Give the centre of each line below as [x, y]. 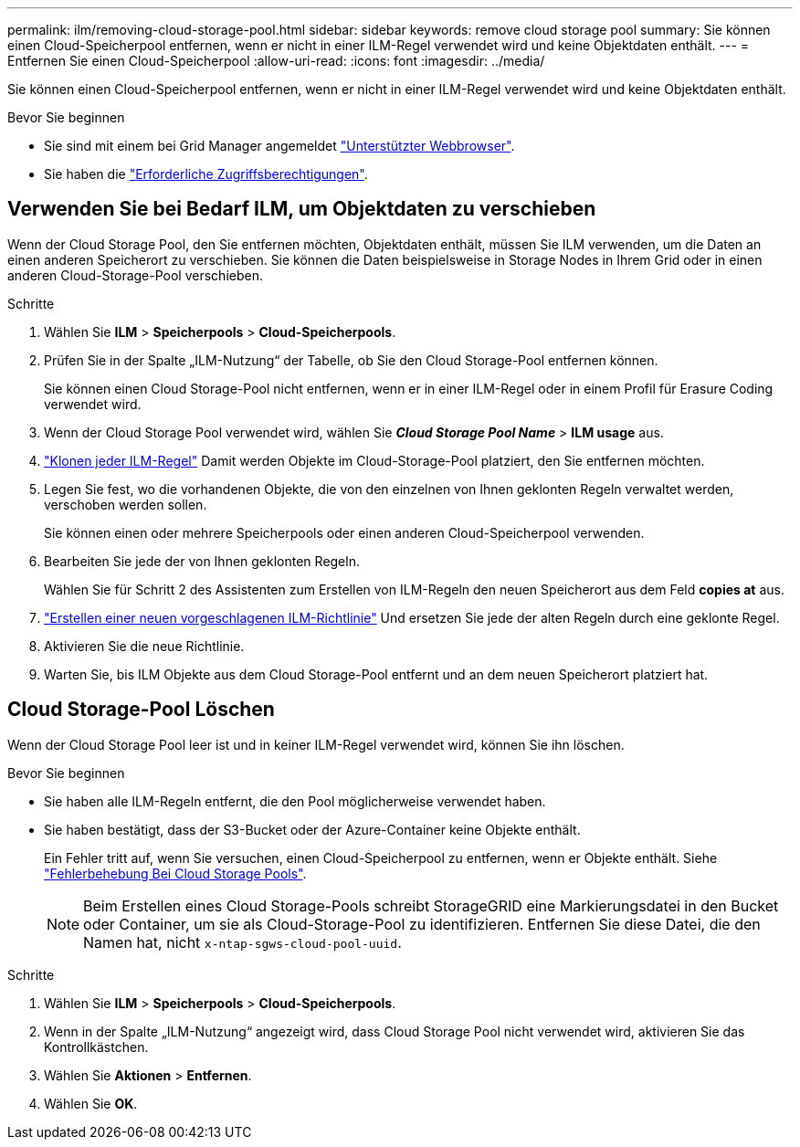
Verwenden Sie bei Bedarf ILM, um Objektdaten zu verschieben [302, 209]
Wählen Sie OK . [91, 1103]
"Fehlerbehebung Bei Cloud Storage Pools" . [175, 873]
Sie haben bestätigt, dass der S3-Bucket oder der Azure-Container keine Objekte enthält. [312, 829]
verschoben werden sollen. [126, 504]
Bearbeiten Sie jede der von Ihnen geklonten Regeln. [202, 561]
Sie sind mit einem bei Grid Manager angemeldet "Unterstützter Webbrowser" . [279, 146]
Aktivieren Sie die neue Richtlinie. [144, 646]
